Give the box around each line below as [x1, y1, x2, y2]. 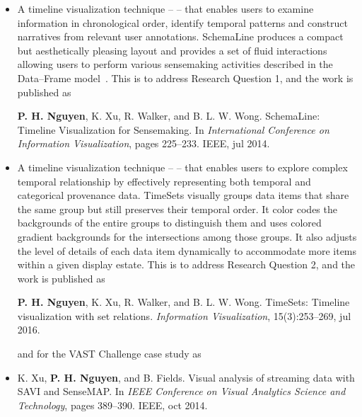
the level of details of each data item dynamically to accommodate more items [17, 243, 357, 258]
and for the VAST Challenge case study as [17, 346, 202, 361]
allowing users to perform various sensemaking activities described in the [17, 57, 333, 72]
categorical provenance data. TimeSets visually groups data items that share [17, 188, 349, 202]
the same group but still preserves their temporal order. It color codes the [17, 201, 337, 216]
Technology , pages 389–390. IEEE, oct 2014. [17, 397, 208, 412]
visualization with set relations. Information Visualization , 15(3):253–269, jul [17, 308, 351, 323]
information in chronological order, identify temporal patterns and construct [17, 15, 348, 30]
